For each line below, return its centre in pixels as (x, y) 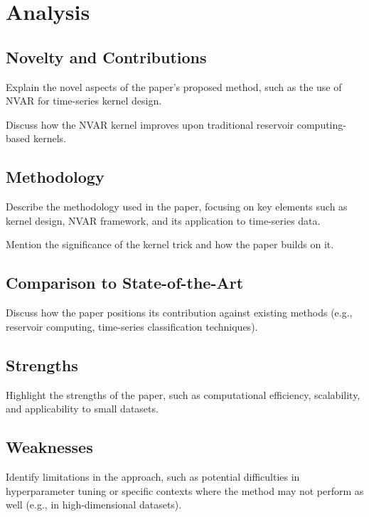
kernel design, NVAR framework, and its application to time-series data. (163, 220)
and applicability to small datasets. (82, 409)
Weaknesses (49, 447)
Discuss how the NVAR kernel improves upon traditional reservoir (150, 124)
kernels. (49, 138)
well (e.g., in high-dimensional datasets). (94, 505)
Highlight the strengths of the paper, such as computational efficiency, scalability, (183, 394)
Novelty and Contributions (106, 57)
